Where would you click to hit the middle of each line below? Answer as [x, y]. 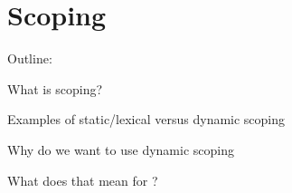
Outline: [30, 58]
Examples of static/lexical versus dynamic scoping [146, 119]
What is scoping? [55, 88]
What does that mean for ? [83, 180]
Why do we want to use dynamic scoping [121, 149]
